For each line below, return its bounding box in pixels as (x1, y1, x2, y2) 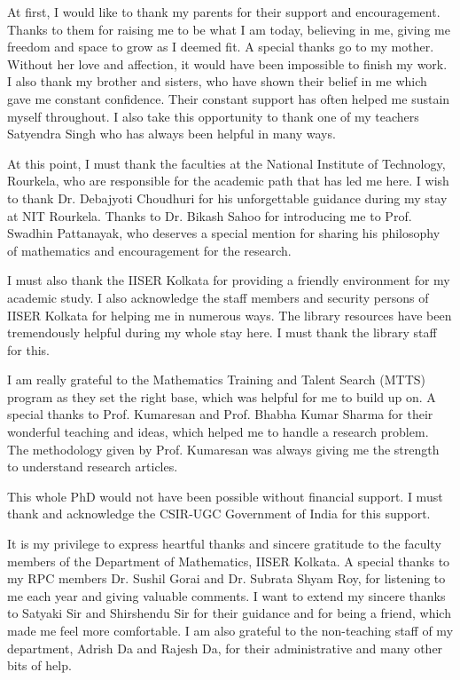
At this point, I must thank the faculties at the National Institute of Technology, (7, 154, 446, 172)
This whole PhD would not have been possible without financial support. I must (7, 486, 443, 505)
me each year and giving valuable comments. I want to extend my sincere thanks (7, 586, 446, 605)
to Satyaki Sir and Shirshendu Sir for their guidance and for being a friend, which (7, 604, 451, 622)
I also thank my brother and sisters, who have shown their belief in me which (7, 72, 427, 91)
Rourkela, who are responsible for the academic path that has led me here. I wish (7, 171, 449, 190)
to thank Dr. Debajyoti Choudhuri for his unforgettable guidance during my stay (7, 188, 448, 207)
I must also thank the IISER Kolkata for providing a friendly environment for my (7, 271, 450, 289)
